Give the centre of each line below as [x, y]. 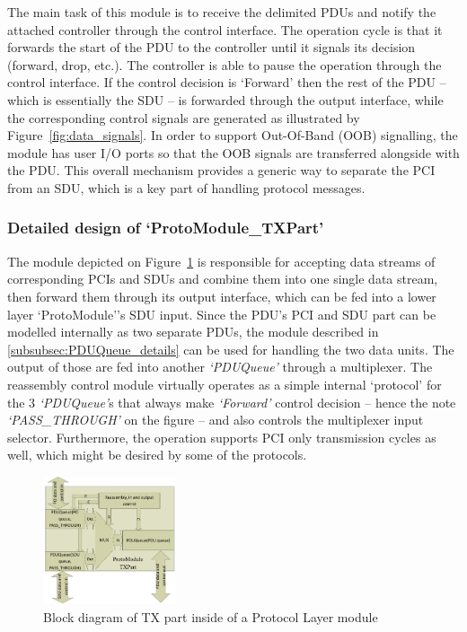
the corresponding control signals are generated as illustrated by [184, 117]
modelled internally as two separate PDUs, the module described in [193, 332]
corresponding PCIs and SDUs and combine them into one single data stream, [223, 279]
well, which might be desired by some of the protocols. [157, 455]
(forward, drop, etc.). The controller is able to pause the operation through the [225, 64]
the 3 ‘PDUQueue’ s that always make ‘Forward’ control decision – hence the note [232, 402]
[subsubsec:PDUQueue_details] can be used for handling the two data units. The [231, 349]
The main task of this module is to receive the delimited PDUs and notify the [222, 12]
